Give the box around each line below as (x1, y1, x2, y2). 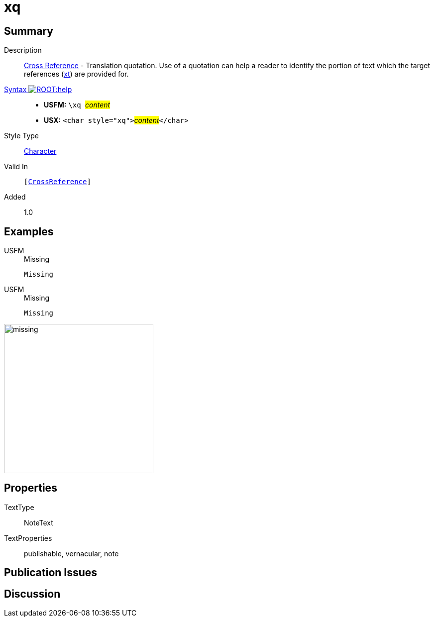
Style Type (4, 131, 39, 140)
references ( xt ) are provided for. (24, 70, 129, 79)
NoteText (24, 518, 53, 527)
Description (4, 46, 42, 55)
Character (24, 147, 57, 156)
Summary (4, 24, 53, 37)
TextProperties (4, 533, 52, 542)
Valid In (4, 162, 28, 171)
